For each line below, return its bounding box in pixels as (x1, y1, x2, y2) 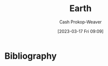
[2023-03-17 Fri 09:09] (57, 28, 104, 34)
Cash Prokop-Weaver (59, 19, 102, 25)
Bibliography (4, 50, 57, 61)
